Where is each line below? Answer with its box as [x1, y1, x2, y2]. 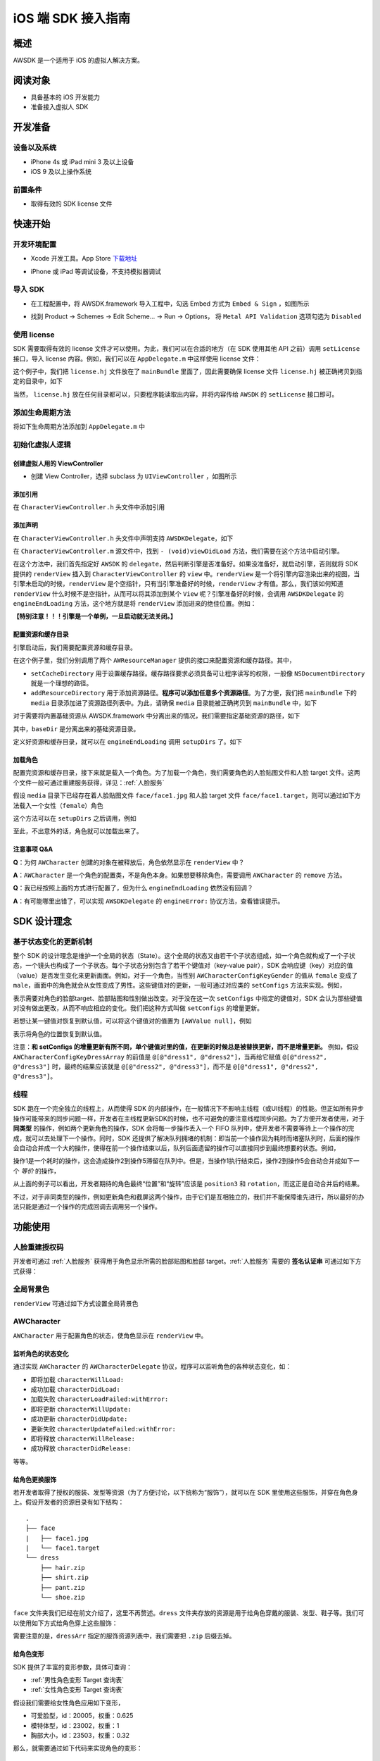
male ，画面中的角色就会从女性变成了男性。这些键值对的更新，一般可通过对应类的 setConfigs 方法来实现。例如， [13, 981, 346, 990]
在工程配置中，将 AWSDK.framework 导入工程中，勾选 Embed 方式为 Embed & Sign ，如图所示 [30, 299, 310, 308]
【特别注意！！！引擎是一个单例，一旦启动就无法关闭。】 [13, 612, 177, 621]
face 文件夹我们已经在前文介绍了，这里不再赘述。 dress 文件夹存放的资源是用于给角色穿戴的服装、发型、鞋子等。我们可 [13, 1609, 365, 1617]
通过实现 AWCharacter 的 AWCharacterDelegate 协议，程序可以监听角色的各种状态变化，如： [13, 1362, 292, 1371]
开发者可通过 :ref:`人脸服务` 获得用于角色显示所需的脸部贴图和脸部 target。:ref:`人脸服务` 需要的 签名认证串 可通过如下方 [13, 1257, 362, 1266]
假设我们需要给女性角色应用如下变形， [13, 1698, 125, 1707]
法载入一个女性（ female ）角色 [13, 801, 103, 809]
